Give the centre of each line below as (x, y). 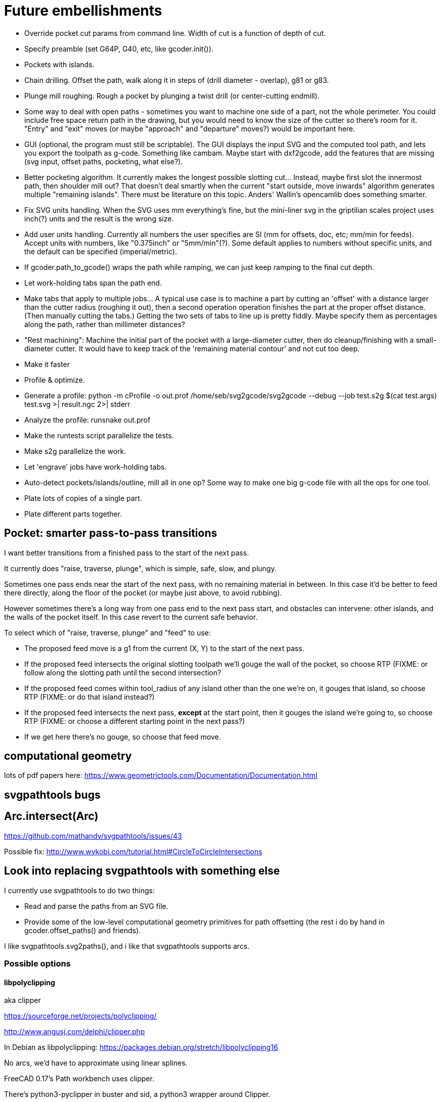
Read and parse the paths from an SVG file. (96, 906)
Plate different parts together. (73, 514)
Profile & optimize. (55, 380)
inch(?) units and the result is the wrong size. (99, 218)
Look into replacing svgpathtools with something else (142, 871)
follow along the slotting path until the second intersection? (123, 672)
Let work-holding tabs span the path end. (93, 283)
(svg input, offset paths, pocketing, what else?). (104, 161)
